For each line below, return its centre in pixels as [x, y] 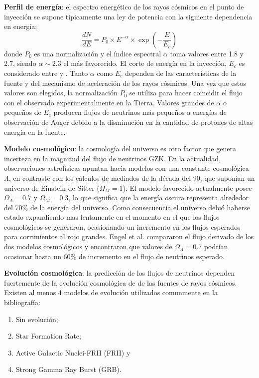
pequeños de [23, 112]
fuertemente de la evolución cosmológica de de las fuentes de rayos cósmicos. [121, 282]
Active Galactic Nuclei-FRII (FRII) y [73, 352]
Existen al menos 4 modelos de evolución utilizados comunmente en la [111, 292]
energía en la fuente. [35, 132]
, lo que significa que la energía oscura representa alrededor [159, 197]
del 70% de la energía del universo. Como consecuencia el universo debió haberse [127, 207]
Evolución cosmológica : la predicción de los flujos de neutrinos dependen [120, 273]
